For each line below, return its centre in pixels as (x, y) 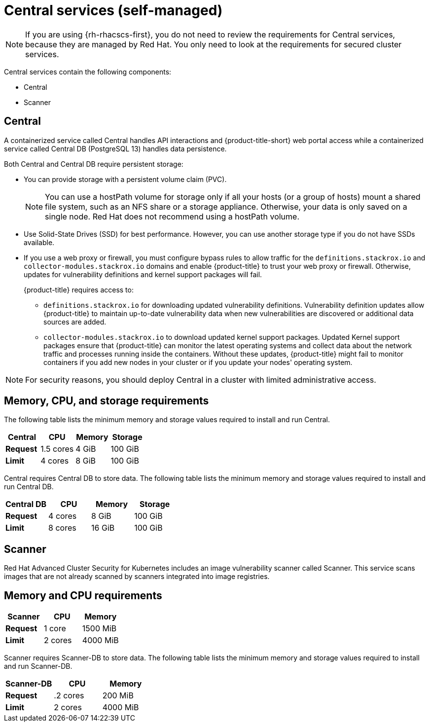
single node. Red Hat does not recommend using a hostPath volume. (172, 216)
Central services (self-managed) (113, 10)
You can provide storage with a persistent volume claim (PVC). (125, 179)
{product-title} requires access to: (79, 290)
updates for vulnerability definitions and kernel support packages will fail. (143, 274)
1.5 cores (57, 449)
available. (39, 242)
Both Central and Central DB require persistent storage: (94, 164)
